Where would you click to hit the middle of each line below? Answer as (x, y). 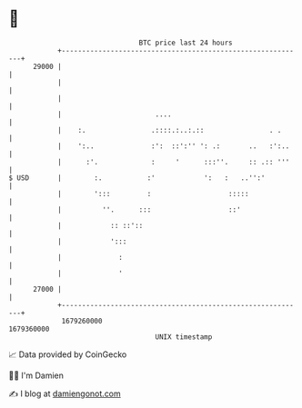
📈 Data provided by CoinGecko (68, 354)
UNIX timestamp (184, 337)
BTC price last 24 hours (186, 43)
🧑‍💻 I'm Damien (36, 375)
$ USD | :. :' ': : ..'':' (137, 178)
